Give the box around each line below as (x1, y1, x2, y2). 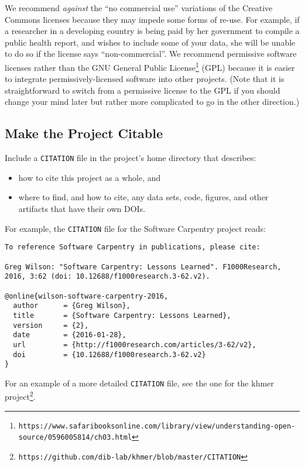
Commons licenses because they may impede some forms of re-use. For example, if (5, 13, 300, 25)
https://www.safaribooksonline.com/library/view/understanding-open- (18, 422, 296, 430)
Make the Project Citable (5, 124, 163, 142)
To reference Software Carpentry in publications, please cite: (5, 243, 261, 252)
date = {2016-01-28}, (13, 331, 126, 340)
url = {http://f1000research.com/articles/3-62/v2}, (13, 340, 256, 349)
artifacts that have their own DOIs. (18, 203, 146, 215)
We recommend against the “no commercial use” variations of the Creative (5, 2, 273, 13)
